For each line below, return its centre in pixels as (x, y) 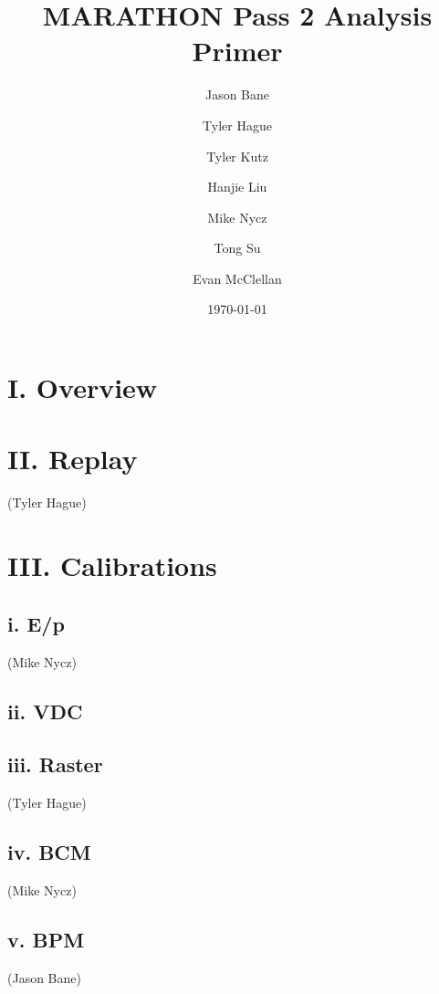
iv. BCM (49, 852)
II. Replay (73, 459)
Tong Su (237, 248)
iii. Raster (55, 764)
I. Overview (83, 387)
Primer (237, 51)
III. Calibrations (112, 565)
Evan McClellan (237, 278)
